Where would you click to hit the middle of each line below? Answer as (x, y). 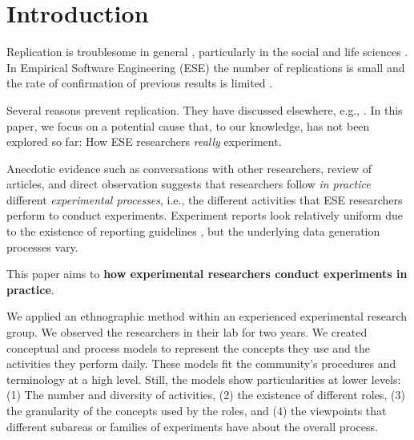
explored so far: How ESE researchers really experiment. (144, 141)
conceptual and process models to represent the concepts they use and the (188, 347)
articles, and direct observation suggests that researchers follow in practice (189, 184)
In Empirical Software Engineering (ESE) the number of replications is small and (206, 67)
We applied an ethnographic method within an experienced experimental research (207, 316)
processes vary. (42, 246)
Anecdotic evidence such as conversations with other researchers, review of (189, 168)
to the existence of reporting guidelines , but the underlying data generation (193, 231)
